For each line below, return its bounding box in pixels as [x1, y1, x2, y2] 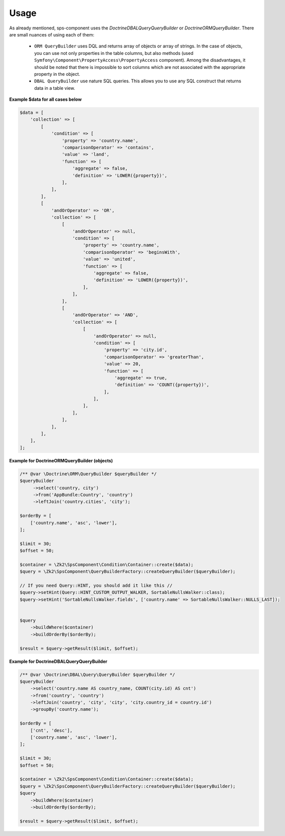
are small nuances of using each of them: [9, 31, 94, 37]
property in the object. [34, 71, 80, 77]
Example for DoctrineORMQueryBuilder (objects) [9, 457, 113, 463]
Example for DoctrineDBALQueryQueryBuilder [9, 658, 107, 664]
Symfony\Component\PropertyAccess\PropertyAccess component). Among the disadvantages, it [34, 57, 246, 63]
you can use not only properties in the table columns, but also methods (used [34, 50, 194, 56]
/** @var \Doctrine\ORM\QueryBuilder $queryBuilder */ [19, 471, 157, 476]
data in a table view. [34, 85, 75, 91]
